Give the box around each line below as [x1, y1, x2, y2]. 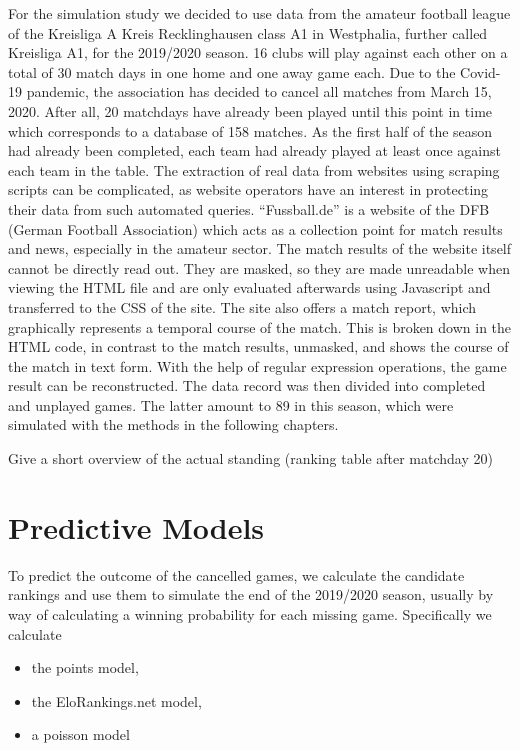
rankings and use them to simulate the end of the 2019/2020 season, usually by [8, 584, 494, 605]
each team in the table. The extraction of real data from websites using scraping [8, 159, 500, 180]
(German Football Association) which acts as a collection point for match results [8, 218, 503, 239]
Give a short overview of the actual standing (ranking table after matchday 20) [8, 448, 493, 469]
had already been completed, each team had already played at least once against [8, 140, 501, 161]
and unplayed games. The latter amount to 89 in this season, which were [8, 394, 454, 415]
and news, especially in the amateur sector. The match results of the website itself [8, 238, 512, 259]
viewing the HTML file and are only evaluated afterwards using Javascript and [8, 277, 491, 298]
